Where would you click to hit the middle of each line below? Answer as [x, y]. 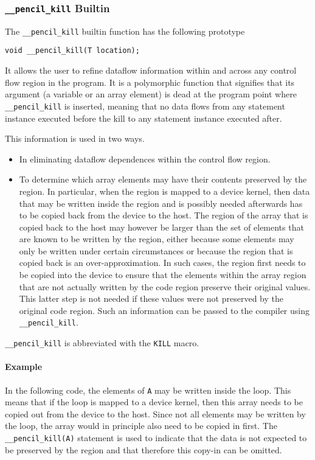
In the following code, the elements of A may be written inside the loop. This [148, 390]
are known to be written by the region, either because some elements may [157, 239]
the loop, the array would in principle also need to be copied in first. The [141, 426]
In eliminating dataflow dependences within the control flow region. [145, 159]
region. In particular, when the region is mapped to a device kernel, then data [164, 191]
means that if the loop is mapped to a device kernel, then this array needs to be [154, 402]
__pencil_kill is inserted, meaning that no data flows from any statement [145, 106]
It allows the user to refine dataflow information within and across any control [151, 70]
